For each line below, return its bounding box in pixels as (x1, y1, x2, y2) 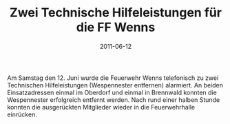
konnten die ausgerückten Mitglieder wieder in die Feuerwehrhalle (7, 103, 195, 111)
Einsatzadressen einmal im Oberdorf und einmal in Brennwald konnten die (7, 88, 217, 96)
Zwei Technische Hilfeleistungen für (9, 5, 222, 21)
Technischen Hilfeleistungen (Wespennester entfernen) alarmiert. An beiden (7, 81, 224, 89)
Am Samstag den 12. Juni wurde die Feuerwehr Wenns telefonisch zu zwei (7, 74, 219, 82)
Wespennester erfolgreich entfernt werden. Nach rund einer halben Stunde (7, 95, 220, 104)
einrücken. (7, 110, 38, 118)
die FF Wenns (76, 19, 156, 35)
